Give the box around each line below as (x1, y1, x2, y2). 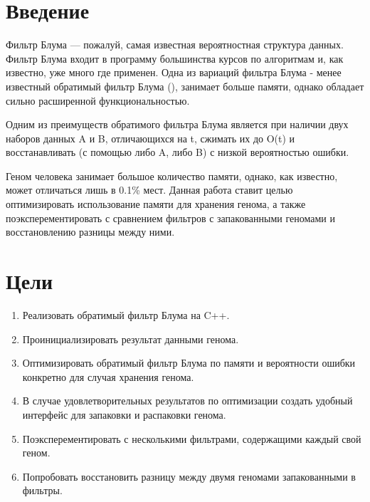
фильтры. (22, 483, 63, 498)
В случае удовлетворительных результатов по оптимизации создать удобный (22, 393, 353, 408)
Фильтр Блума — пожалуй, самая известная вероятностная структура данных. (6, 37, 344, 52)
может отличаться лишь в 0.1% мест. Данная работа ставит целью (6, 182, 293, 197)
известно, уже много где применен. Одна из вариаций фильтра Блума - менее (6, 65, 342, 80)
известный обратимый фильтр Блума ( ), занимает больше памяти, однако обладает (6, 78, 364, 93)
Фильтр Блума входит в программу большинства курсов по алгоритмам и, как (6, 51, 344, 66)
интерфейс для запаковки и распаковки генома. (22, 407, 226, 422)
